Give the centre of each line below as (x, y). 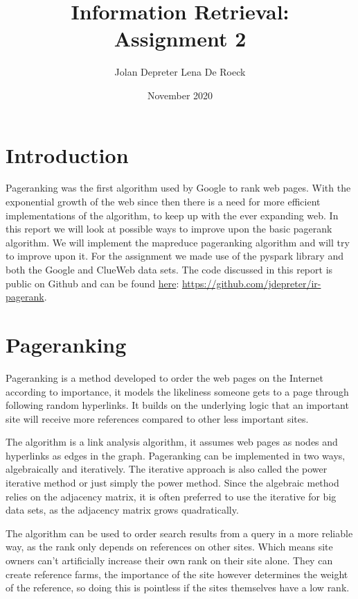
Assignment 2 (180, 39)
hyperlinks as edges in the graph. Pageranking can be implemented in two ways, (176, 455)
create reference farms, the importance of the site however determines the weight (177, 574)
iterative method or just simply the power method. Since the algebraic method (172, 483)
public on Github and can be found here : (92, 283)
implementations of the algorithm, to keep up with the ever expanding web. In (172, 215)
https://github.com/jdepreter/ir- (251, 283)
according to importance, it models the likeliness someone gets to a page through (177, 391)
